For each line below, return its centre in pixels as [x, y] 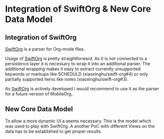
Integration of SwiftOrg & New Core [78, 9]
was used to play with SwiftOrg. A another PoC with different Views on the [80, 126]
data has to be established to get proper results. [53, 131]
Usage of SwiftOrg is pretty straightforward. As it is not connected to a [76, 59]
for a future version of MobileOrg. [39, 94]
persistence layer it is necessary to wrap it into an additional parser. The [78, 64]
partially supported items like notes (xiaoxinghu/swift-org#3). [67, 79]
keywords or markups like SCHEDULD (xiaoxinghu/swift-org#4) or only [77, 74]
